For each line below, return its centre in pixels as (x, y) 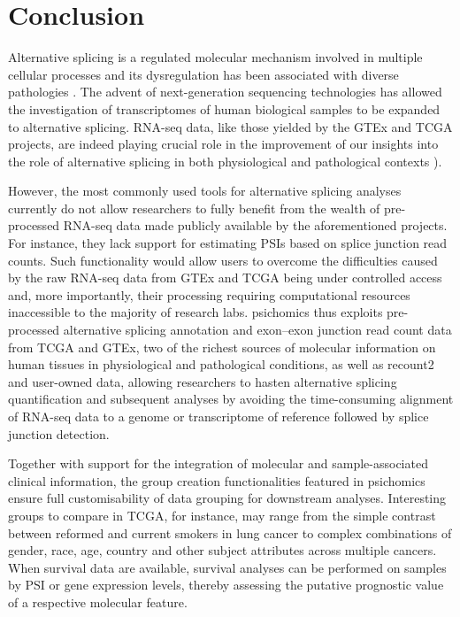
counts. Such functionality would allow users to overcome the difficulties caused (223, 260)
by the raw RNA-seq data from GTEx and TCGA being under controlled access (225, 278)
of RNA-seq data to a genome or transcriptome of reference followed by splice (218, 416)
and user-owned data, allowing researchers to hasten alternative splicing (203, 381)
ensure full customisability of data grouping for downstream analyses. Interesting (227, 498)
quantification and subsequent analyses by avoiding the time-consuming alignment (231, 399)
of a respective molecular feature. (98, 602)
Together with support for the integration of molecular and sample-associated (218, 463)
